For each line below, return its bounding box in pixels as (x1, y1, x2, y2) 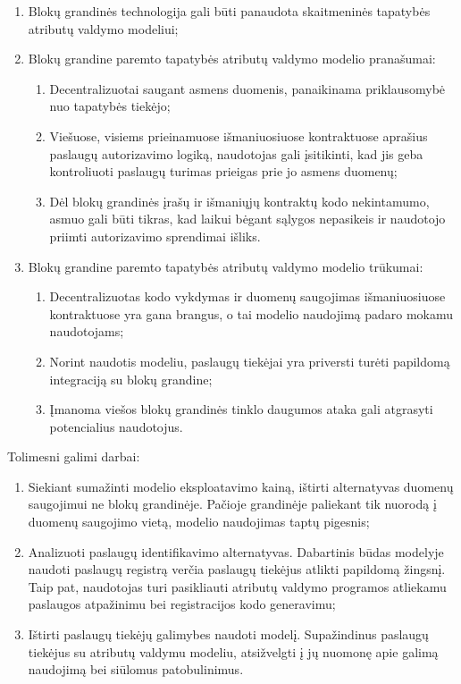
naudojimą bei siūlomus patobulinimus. (28, 660, 244, 679)
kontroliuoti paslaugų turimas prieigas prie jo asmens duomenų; (49, 162, 398, 181)
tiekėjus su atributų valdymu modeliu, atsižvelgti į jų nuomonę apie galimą (28, 642, 439, 661)
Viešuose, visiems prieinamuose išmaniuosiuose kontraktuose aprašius (49, 126, 428, 145)
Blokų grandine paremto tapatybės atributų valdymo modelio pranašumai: (28, 49, 436, 68)
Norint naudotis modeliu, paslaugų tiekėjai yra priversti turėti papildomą (49, 351, 450, 370)
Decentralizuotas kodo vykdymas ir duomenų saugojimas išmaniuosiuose (49, 287, 446, 306)
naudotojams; (49, 322, 124, 341)
